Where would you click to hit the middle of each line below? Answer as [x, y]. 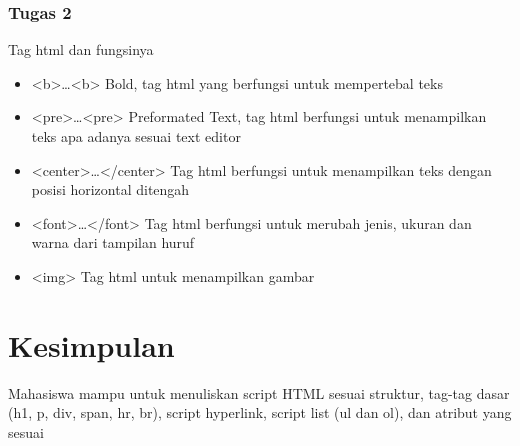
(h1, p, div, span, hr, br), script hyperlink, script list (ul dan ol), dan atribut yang [260, 412]
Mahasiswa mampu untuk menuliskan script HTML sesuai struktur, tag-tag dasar [259, 392]
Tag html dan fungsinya [81, 49]
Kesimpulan [91, 344]
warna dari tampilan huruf [113, 242]
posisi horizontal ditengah [110, 189]
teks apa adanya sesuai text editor [136, 136]
